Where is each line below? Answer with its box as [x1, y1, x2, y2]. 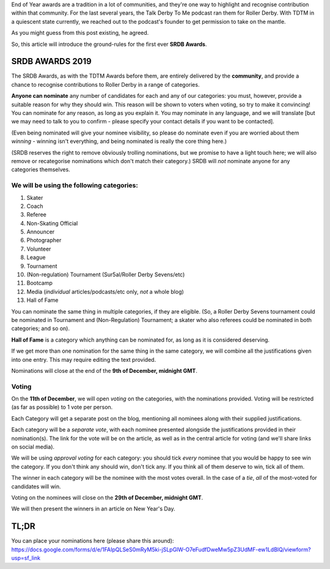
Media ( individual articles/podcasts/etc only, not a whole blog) [26, 288, 185, 295]
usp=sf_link [11, 554, 41, 562]
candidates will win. [11, 483, 61, 490]
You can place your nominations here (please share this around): [11, 537, 174, 545]
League [26, 254, 46, 261]
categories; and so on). [11, 325, 70, 332]
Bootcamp [26, 279, 53, 287]
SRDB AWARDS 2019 [11, 56, 92, 67]
